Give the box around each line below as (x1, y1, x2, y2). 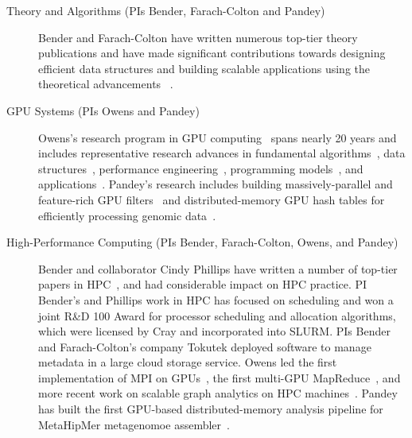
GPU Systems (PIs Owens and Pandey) (6, 102, 200, 118)
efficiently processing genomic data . (38, 207, 216, 223)
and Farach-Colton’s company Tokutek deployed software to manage (38, 338, 371, 355)
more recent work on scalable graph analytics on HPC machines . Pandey (38, 385, 398, 401)
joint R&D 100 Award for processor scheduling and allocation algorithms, (38, 307, 396, 324)
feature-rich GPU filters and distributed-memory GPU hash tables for (38, 191, 385, 207)
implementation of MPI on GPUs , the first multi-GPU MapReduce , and (38, 369, 401, 386)
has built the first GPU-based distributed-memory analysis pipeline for (38, 401, 383, 417)
